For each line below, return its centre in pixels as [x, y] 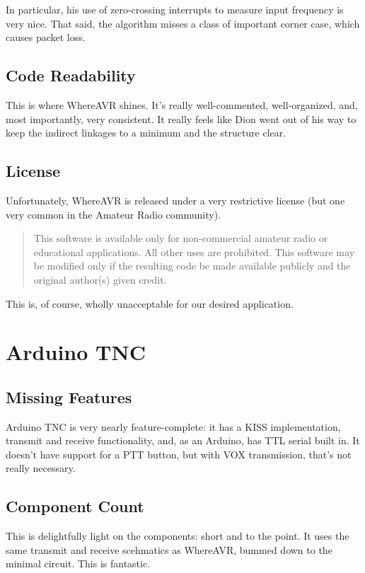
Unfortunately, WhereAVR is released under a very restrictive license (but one [175, 200]
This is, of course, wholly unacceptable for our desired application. [150, 303]
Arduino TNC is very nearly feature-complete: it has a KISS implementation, [173, 426]
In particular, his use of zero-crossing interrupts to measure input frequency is [175, 9]
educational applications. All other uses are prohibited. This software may [194, 251]
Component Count [75, 506]
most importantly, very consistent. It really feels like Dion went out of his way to [181, 118]
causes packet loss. [46, 37]
